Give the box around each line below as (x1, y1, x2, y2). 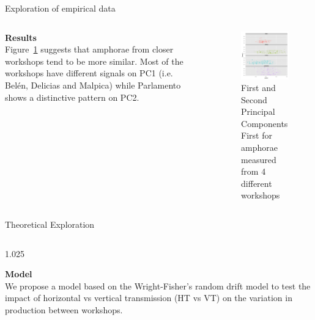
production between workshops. (5, 304, 123, 316)
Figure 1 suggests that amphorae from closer (5, 43, 174, 56)
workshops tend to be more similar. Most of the (5, 54, 183, 67)
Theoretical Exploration (5, 218, 95, 231)
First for (241, 129, 272, 142)
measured (241, 153, 276, 165)
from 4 (241, 165, 266, 178)
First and (241, 81, 276, 94)
